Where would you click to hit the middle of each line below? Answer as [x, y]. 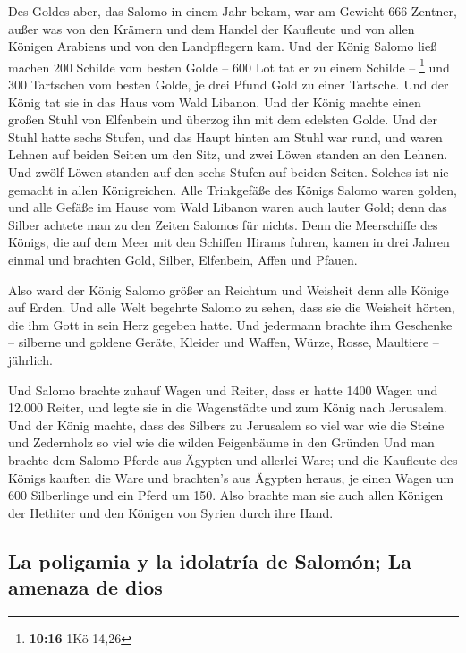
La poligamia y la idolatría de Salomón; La [210, 560]
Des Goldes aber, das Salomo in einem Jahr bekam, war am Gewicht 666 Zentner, [233, 11]
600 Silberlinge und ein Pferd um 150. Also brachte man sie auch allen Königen [226, 495]
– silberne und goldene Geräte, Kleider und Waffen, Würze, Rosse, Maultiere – [224, 342]
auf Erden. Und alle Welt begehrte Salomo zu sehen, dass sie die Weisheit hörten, [232, 307]
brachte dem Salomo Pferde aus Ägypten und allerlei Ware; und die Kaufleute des [233, 459]
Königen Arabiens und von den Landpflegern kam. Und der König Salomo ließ [223, 46]
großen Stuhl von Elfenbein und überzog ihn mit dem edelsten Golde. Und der [223, 119]
